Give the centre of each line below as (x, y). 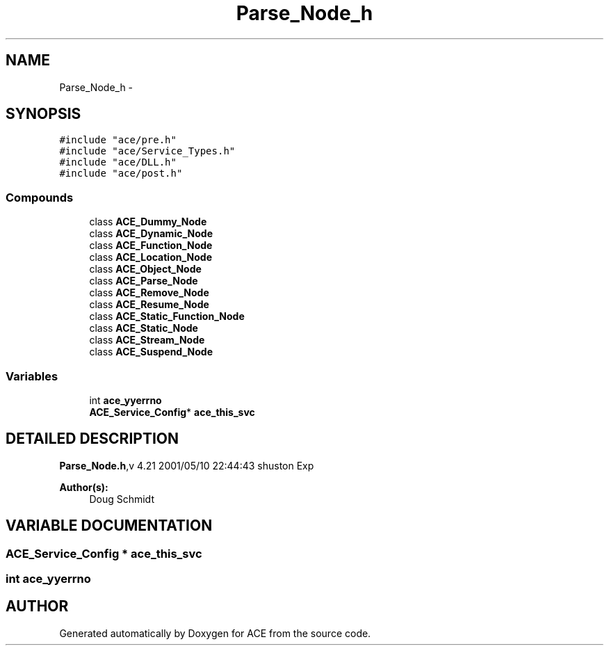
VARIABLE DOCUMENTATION (109, 526)
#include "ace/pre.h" (118, 140)
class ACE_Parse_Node (144, 281)
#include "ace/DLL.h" (118, 162)
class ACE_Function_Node (151, 246)
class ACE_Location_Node (151, 257)
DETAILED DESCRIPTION (92, 439)
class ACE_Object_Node (145, 269)
